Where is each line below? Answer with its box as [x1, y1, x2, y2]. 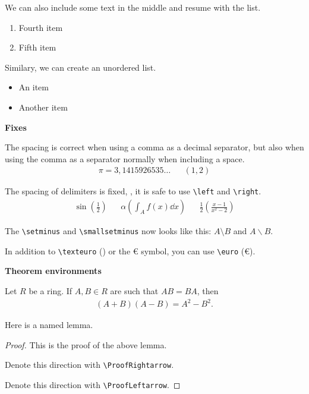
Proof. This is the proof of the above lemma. [5, 338, 167, 351]
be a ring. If [29, 284, 72, 297]
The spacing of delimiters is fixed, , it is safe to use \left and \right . [5, 185, 261, 197]
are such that [110, 284, 159, 297]
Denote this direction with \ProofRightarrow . [5, 358, 174, 371]
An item [18, 81, 49, 93]
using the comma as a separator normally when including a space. [5, 152, 245, 165]
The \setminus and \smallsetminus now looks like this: [5, 225, 212, 237]
